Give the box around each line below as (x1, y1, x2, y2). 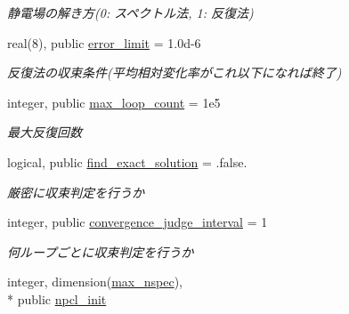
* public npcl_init (7, 289, 107, 308)
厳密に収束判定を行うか (7, 182, 144, 201)
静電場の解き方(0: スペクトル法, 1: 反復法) (7, 4, 254, 21)
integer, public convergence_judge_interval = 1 (7, 213, 268, 231)
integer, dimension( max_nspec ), (7, 272, 183, 291)
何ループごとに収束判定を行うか (7, 242, 194, 261)
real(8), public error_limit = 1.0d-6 (7, 33, 201, 52)
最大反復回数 (7, 123, 82, 141)
